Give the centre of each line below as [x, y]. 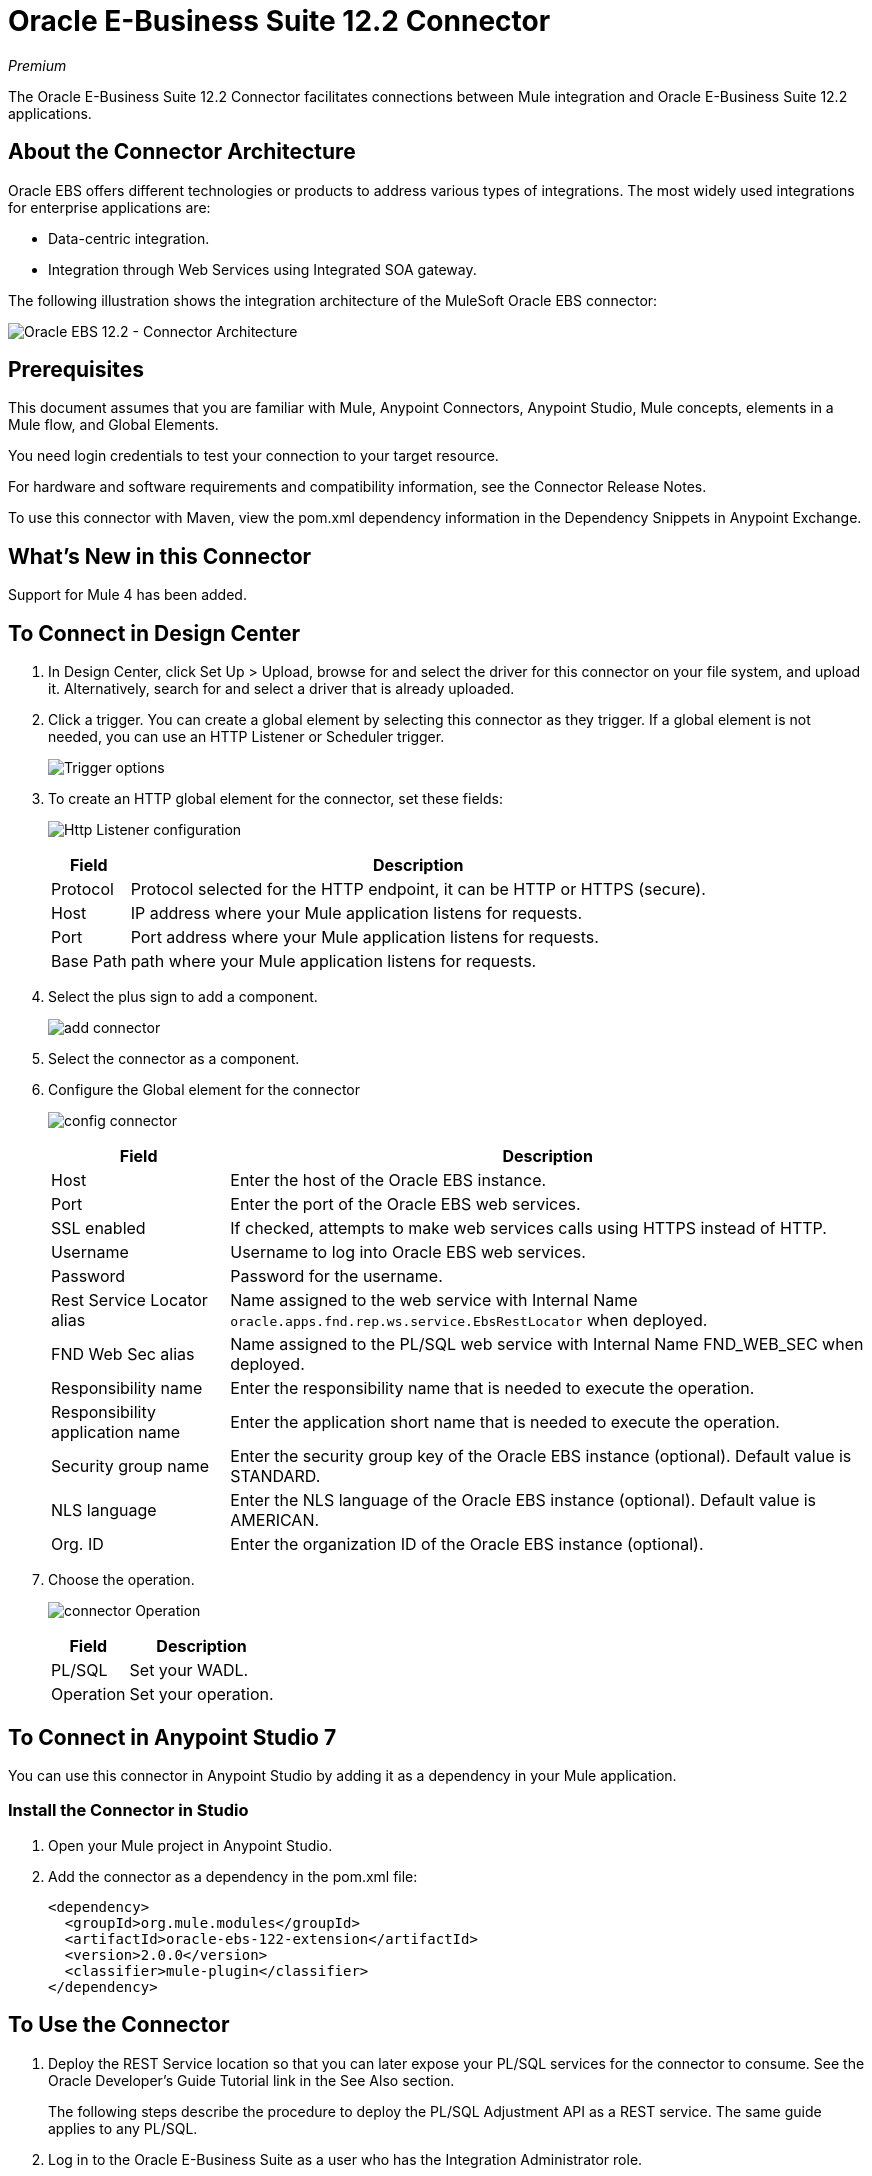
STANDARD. [275, 1476]
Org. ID [77, 1544]
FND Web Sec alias [123, 1354]
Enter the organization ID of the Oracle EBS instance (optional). [467, 1544]
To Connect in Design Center [154, 633]
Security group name [130, 1466]
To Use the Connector [119, 2025]
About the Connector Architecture [182, 152]
